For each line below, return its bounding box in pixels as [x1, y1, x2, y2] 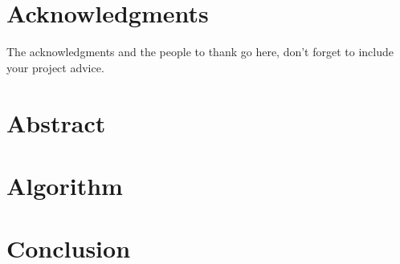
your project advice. [6, 59, 104, 75]
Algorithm [6, 169, 123, 201]
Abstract [6, 106, 106, 139]
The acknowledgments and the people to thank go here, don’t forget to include [6, 43, 394, 60]
